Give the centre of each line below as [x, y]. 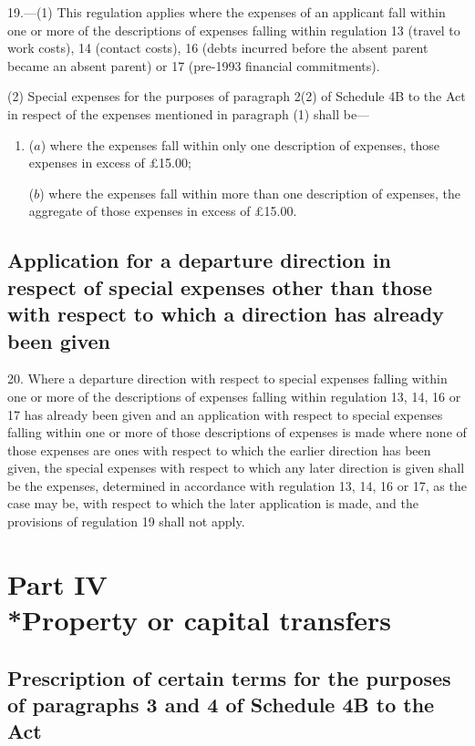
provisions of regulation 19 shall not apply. [126, 521]
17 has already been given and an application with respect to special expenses [225, 414]
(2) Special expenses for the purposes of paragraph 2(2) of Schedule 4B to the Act [237, 96]
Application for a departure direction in [199, 260]
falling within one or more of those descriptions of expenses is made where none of [237, 432]
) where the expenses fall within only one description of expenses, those [240, 144]
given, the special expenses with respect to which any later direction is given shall [236, 468]
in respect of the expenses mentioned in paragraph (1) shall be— [189, 113]
